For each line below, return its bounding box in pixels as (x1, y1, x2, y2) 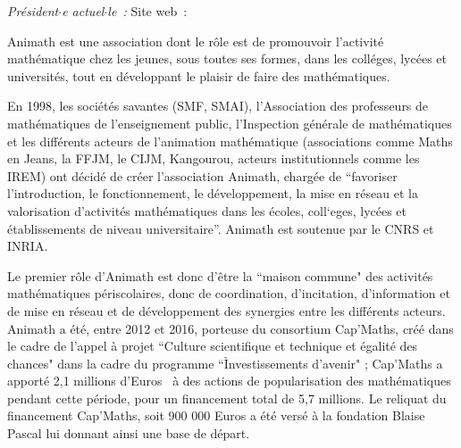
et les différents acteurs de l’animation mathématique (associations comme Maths (7, 131, 453, 150)
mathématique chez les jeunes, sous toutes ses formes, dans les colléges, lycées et (7, 49, 447, 68)
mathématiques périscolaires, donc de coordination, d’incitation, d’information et (7, 284, 450, 303)
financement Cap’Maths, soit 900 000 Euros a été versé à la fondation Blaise (7, 406, 425, 425)
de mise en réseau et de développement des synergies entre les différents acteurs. (7, 301, 446, 319)
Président (7, 2, 59, 20)
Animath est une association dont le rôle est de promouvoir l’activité (7, 31, 384, 50)
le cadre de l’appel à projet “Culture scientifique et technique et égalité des (7, 336, 418, 355)
